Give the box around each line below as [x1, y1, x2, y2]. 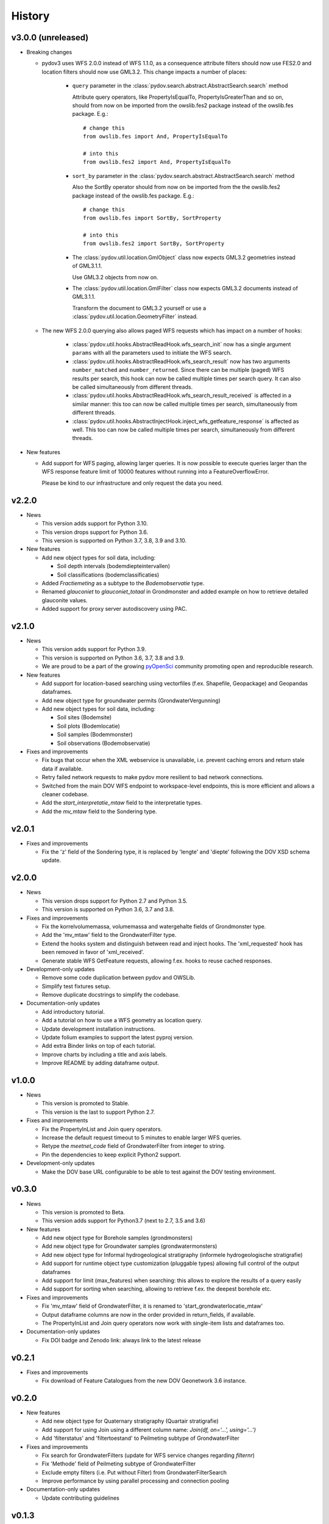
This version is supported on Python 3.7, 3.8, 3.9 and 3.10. [41, 536, 187, 544]
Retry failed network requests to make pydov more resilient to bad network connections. [41, 774, 264, 781]
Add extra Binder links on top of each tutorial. [41, 1042, 156, 1050]
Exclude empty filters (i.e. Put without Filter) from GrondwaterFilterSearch [41, 1469, 227, 1476]
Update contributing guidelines [41, 1494, 120, 1501]
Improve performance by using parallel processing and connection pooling [41, 1477, 230, 1484]
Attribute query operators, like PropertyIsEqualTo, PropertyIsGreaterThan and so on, [72, 93, 284, 101]
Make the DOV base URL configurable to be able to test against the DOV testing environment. [41, 1168, 277, 1175]
